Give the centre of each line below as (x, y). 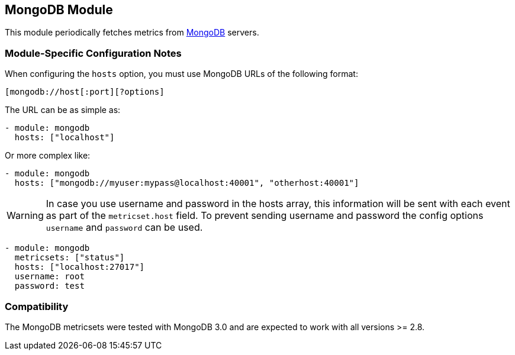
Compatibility (37, 306)
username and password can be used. (124, 227)
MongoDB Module (59, 10)
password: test (49, 286)
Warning (25, 216)
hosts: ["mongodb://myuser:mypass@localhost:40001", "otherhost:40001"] (187, 183)
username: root (49, 277)
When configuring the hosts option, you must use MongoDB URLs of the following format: (181, 74)
